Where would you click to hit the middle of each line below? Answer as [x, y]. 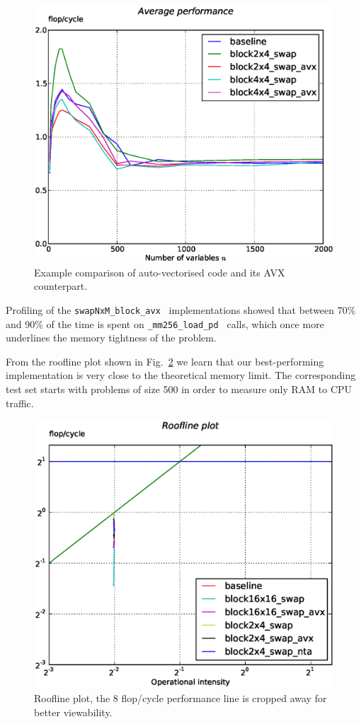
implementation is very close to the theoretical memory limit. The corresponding [181, 375]
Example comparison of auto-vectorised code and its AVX [160, 272]
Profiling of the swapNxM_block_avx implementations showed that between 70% [181, 309]
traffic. [20, 403]
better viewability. [73, 712]
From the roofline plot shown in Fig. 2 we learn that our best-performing [165, 361]
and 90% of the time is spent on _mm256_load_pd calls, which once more [165, 323]
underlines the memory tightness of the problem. [111, 338]
